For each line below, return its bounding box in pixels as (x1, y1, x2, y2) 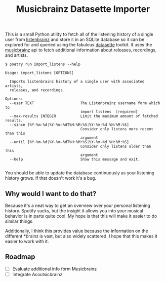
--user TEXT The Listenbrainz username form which (9, 101, 161, 106)
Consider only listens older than (80, 144, 152, 149)
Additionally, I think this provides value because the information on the (5, 228, 148, 234)
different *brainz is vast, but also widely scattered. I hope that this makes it (5, 233, 158, 239)
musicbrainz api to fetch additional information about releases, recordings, (5, 47, 157, 53)
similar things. (5, 218, 34, 224)
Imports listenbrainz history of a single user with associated (9, 79, 145, 84)
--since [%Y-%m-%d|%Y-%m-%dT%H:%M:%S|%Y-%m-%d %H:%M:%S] (9, 122, 129, 127)
